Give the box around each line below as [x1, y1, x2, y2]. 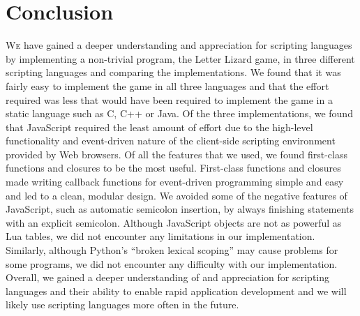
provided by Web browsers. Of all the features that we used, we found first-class [6, 146, 347, 161]
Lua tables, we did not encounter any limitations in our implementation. [6, 229, 315, 243]
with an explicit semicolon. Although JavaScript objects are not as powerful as [6, 215, 342, 230]
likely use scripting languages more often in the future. [6, 297, 239, 312]
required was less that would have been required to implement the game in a [6, 92, 333, 107]
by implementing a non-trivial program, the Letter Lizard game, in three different [6, 51, 355, 66]
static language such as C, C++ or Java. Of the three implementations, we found [6, 106, 353, 121]
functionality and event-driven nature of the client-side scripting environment [6, 133, 336, 148]
